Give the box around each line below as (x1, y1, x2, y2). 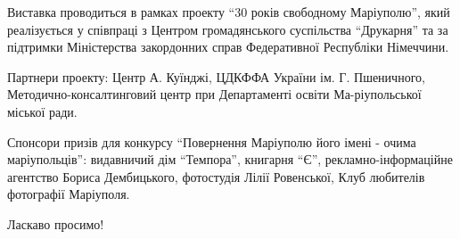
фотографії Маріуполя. (7, 185, 130, 203)
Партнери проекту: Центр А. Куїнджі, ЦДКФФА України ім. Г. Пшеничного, (7, 67, 425, 86)
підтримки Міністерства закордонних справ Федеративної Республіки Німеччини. (7, 37, 449, 56)
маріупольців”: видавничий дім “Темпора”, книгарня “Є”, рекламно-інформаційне (7, 150, 453, 169)
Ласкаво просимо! (7, 214, 104, 233)
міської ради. (7, 102, 78, 120)
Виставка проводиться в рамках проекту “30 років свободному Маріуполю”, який (7, 3, 450, 21)
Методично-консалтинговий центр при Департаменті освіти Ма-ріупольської (7, 85, 422, 103)
